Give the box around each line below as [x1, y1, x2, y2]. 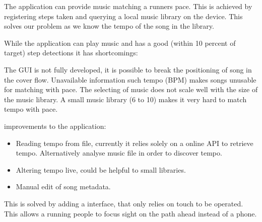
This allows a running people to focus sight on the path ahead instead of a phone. [4, 208, 257, 218]
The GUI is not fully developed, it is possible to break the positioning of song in [4, 64, 252, 75]
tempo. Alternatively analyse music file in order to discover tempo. [16, 147, 222, 158]
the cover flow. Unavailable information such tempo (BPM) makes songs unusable [4, 74, 256, 85]
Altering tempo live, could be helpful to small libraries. [16, 164, 186, 175]
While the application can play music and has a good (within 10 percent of [4, 37, 236, 48]
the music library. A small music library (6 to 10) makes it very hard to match [4, 94, 247, 104]
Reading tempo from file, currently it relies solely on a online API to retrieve [16, 137, 253, 148]
